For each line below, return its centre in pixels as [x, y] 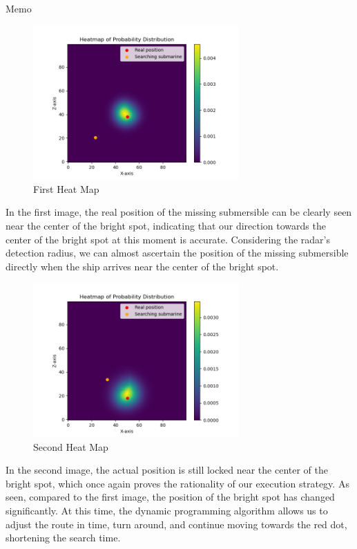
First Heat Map [66, 188]
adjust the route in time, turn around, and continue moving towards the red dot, [176, 524]
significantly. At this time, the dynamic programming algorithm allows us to [167, 510]
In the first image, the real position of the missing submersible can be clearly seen [179, 212]
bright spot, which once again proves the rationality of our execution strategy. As [177, 483]
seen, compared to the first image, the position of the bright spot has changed [170, 497]
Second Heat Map [71, 446]
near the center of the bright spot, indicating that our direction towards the [166, 225]
